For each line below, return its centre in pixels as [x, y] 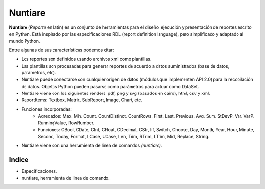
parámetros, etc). [39, 72]
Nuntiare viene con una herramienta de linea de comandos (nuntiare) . [92, 145]
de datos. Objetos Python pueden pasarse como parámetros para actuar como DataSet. [110, 86]
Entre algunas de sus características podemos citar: [62, 50]
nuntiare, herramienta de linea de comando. [66, 178]
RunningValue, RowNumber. [66, 123]
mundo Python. [25, 41]
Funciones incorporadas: [47, 109]
